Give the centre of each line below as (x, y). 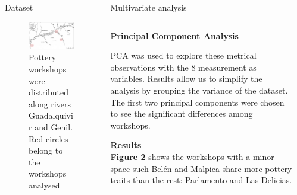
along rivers (50, 103)
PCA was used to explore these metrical (183, 55)
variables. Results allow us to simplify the (186, 79)
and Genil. (54, 127)
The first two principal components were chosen (197, 102)
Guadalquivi (51, 115)
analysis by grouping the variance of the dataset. (199, 90)
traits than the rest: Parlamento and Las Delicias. (201, 180)
